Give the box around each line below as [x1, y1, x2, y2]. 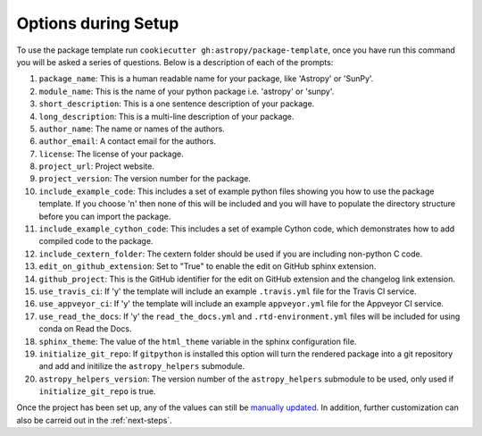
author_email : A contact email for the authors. [38, 136, 216, 147]
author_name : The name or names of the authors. [38, 123, 225, 134]
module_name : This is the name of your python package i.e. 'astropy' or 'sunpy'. [38, 86, 335, 96]
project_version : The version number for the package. [38, 173, 252, 184]
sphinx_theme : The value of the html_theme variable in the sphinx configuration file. [38, 336, 357, 347]
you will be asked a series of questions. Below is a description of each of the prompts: [16, 56, 334, 67]
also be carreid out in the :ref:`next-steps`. [16, 415, 173, 425]
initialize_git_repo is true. [38, 386, 156, 397]
